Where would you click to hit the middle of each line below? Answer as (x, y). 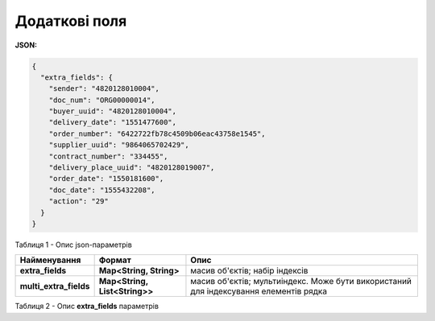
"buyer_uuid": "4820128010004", (113, 111)
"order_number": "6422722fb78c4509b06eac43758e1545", (157, 134)
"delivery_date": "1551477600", (113, 122)
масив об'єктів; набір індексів (249, 271)
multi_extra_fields (55, 286)
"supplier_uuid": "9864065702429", (119, 145)
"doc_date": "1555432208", (102, 190)
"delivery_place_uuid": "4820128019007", (132, 168)
